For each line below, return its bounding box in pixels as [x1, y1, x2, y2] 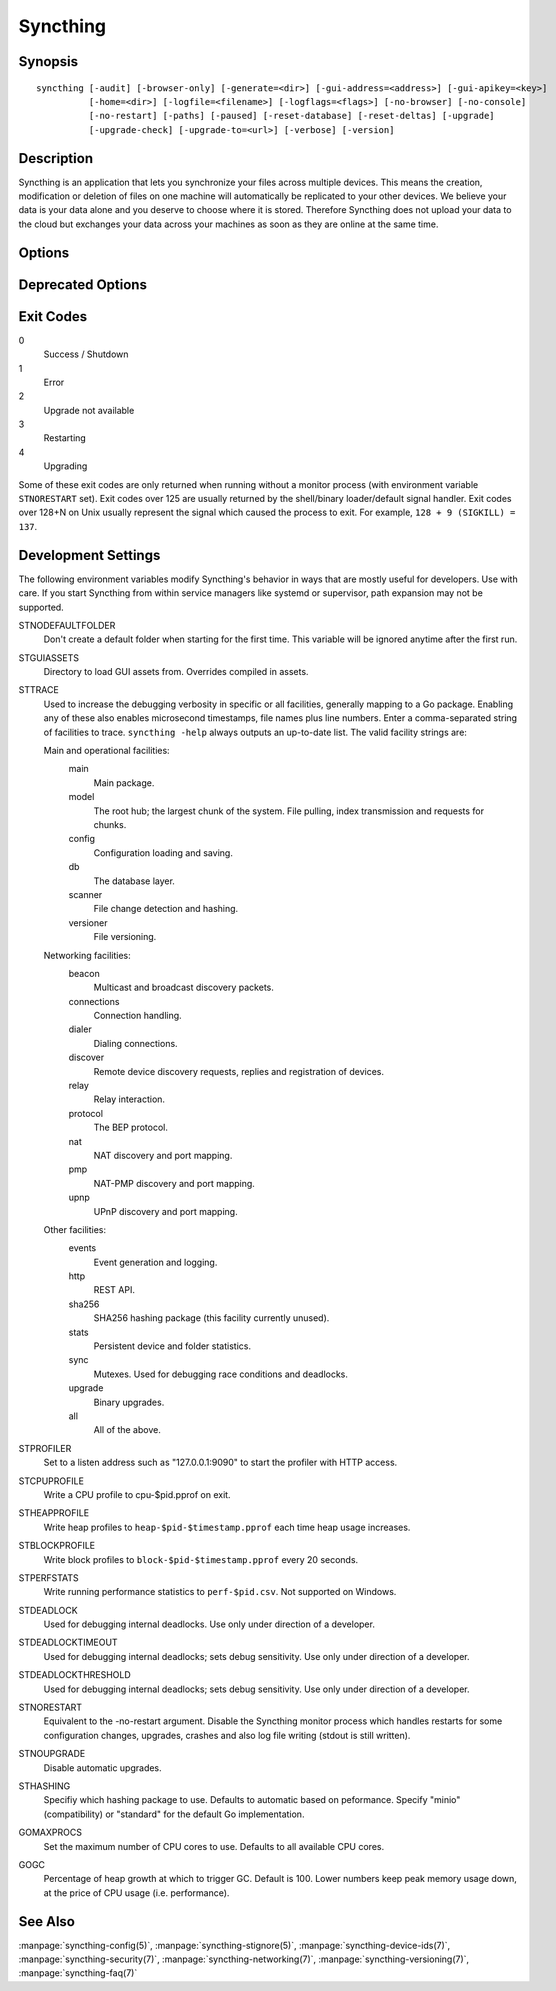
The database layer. [93, 875, 175, 887]
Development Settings [18, 546, 161, 564]
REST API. [93, 1284, 135, 1296]
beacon [68, 967, 100, 979]
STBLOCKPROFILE [18, 1540, 95, 1552]
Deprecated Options [18, 276, 147, 293]
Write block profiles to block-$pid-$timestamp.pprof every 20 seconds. [43, 1553, 359, 1565]
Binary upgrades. [93, 1396, 165, 1408]
